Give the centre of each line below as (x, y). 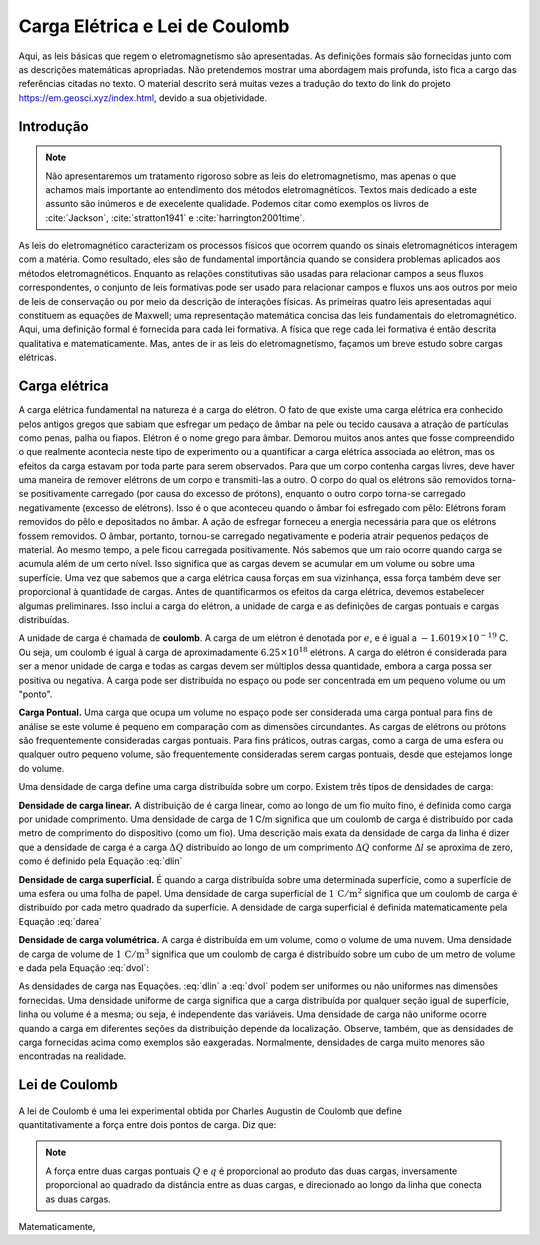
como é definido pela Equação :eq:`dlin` (100, 861)
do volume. (41, 768)
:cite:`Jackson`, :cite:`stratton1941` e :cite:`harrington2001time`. (175, 217)
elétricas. (37, 357)
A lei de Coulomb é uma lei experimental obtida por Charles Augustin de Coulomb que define (210, 1111)
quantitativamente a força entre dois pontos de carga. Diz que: (147, 1125)
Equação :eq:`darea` (60, 921)
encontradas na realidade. (72, 1056)
